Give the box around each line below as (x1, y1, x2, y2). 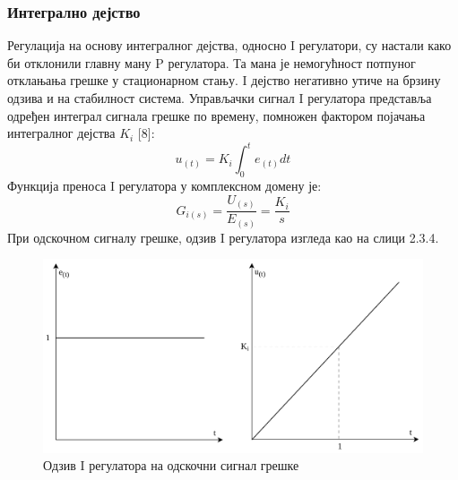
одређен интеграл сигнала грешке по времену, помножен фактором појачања (7, 106, 426, 124)
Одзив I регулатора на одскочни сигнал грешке (43, 456, 299, 475)
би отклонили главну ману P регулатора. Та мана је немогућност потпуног (7, 53, 416, 72)
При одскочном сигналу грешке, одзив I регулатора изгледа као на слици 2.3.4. (7, 227, 439, 246)
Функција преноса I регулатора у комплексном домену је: (7, 176, 322, 195)
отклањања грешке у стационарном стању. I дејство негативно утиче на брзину (7, 71, 441, 90)
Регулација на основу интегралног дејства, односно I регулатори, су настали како (7, 36, 452, 55)
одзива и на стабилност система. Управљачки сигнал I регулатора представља (7, 89, 432, 107)
